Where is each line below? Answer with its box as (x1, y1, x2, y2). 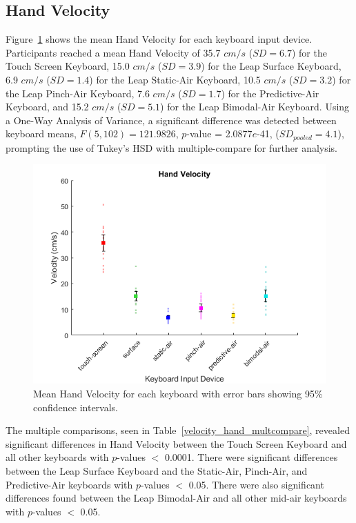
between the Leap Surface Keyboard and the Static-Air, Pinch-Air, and (6, 463, 308, 477)
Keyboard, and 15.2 (6, 99, 89, 114)
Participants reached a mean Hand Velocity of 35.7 (6, 45, 221, 59)
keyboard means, (6, 126, 77, 141)
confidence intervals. (33, 399, 119, 414)
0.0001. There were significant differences (164, 450, 338, 464)
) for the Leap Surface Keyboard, (201, 59, 342, 73)
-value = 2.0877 (186, 126, 253, 141)
